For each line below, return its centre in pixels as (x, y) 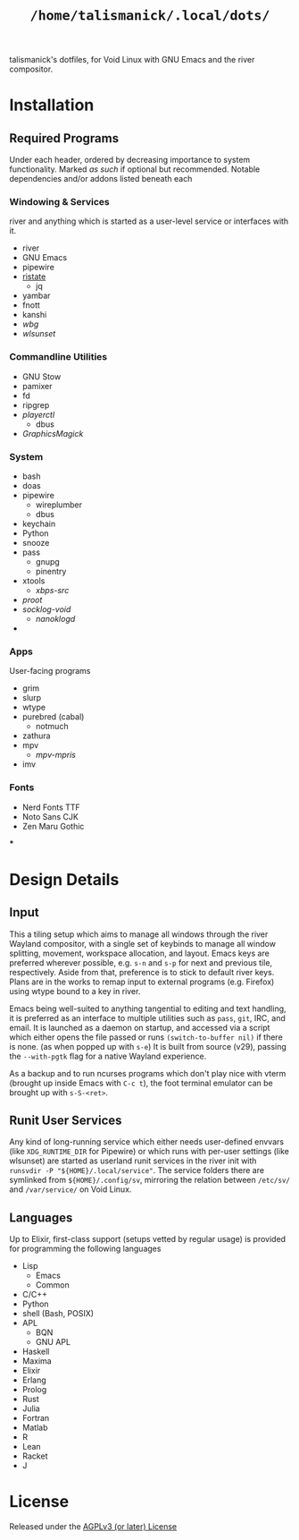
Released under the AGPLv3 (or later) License (93, 1527)
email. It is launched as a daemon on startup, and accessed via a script (140, 1027)
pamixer (37, 386)
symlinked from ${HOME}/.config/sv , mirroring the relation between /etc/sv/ (149, 1180)
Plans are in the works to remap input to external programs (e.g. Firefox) (142, 982)
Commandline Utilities (58, 357)
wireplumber (59, 505)
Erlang (34, 1380)
